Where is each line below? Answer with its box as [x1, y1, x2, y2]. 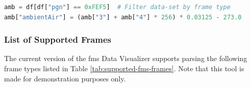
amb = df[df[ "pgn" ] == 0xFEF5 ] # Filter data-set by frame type [4, 4, 231, 11]
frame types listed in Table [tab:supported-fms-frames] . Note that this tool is [4, 63, 244, 73]
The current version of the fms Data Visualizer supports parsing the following [4, 53, 247, 64]
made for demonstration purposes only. [4, 73, 126, 83]
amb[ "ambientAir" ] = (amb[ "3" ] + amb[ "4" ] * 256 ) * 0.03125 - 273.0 [4, 13, 242, 21]
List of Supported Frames [4, 33, 112, 46]
